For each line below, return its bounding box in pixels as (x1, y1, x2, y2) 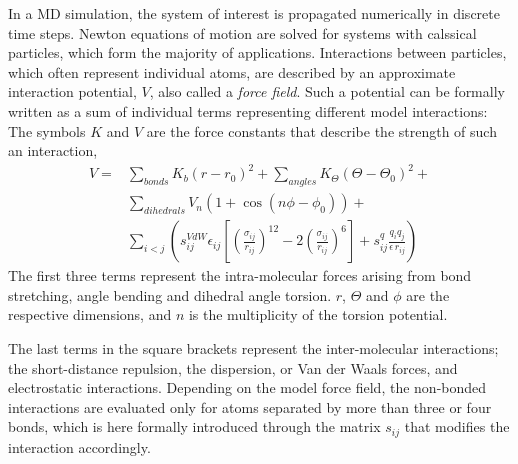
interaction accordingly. (8, 436, 151, 457)
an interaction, (8, 140, 98, 161)
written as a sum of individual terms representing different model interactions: (8, 100, 488, 121)
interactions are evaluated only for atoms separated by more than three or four (8, 396, 492, 417)
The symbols (8, 120, 86, 141)
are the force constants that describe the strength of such (146, 120, 497, 141)
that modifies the (404, 416, 510, 437)
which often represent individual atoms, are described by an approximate (8, 61, 456, 82)
